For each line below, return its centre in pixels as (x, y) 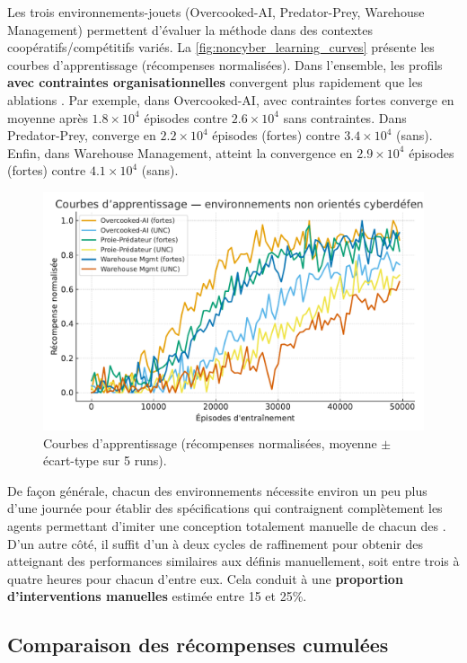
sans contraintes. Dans (345, 117)
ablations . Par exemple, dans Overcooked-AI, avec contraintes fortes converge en (231, 99)
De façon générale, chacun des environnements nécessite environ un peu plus (217, 490)
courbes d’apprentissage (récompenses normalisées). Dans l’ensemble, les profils (225, 64)
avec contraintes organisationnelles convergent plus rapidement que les (215, 82)
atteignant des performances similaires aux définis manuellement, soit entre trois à (233, 561)
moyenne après (48, 117)
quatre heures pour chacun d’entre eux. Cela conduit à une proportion (205, 578)
